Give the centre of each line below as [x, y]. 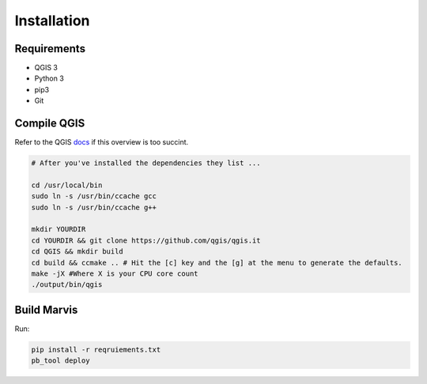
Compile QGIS [50, 124]
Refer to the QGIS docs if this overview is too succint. [102, 142]
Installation [52, 21]
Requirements [50, 49]
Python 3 [49, 78]
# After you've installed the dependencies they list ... [146, 163]
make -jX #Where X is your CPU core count [115, 274]
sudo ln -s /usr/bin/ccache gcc [94, 196]
